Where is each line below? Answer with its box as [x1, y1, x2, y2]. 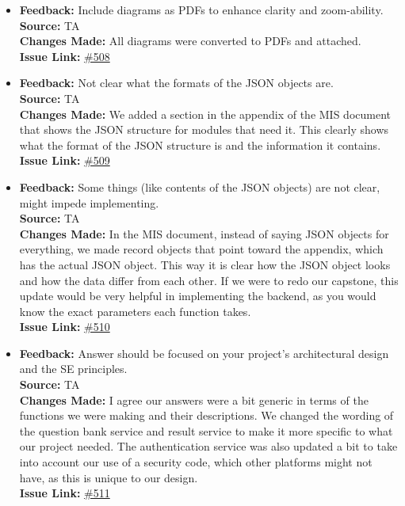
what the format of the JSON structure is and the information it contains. [19, 136, 381, 153]
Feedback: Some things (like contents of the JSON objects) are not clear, [19, 178, 380, 195]
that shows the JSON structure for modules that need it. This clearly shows [19, 121, 389, 138]
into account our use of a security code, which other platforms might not [19, 454, 373, 470]
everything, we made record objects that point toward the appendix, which [19, 241, 384, 257]
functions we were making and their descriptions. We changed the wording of [19, 407, 394, 424]
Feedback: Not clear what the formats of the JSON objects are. [19, 74, 334, 91]
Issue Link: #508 [19, 48, 110, 64]
